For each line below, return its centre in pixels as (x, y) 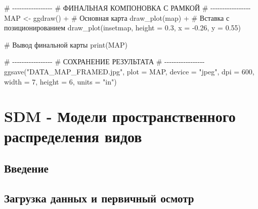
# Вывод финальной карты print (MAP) (66, 44)
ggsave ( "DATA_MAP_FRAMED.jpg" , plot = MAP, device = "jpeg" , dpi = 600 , (129, 71)
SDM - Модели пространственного (120, 116)
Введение (26, 168)
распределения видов (73, 136)
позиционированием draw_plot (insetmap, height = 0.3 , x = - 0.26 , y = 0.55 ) (123, 28)
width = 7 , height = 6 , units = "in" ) (60, 81)
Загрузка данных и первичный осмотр (99, 198)
